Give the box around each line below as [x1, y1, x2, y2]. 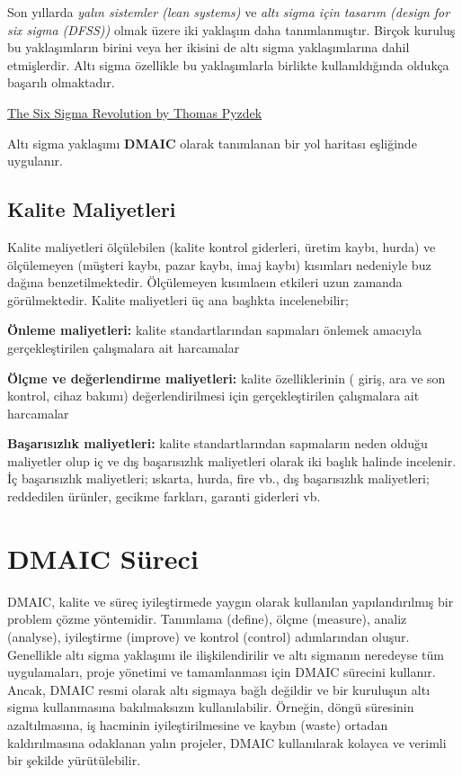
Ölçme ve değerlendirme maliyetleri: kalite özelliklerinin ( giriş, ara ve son [7, 368, 446, 387]
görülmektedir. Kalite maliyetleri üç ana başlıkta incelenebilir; [7, 290, 349, 309]
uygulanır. [7, 151, 63, 170]
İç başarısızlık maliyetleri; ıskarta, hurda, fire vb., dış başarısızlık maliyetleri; [7, 469, 430, 488]
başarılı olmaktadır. [7, 73, 115, 92]
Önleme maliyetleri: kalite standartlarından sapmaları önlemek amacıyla [7, 320, 422, 339]
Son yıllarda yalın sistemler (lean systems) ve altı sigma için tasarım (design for [7, 3, 450, 21]
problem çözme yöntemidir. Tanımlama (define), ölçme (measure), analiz [7, 609, 407, 628]
